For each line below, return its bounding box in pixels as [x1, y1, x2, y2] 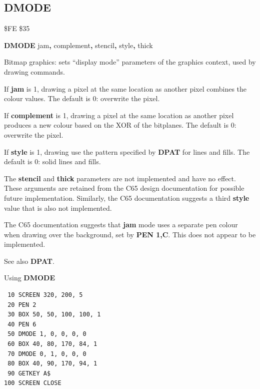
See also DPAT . [4, 255, 54, 266]
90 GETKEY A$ [7, 369, 51, 377]
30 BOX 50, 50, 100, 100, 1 [7, 311, 101, 318]
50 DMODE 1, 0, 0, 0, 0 [7, 330, 86, 338]
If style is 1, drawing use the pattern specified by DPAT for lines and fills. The [4, 146, 250, 157]
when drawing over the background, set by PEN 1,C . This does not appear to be [4, 229, 256, 239]
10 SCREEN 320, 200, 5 [7, 291, 83, 299]
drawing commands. [4, 66, 65, 77]
